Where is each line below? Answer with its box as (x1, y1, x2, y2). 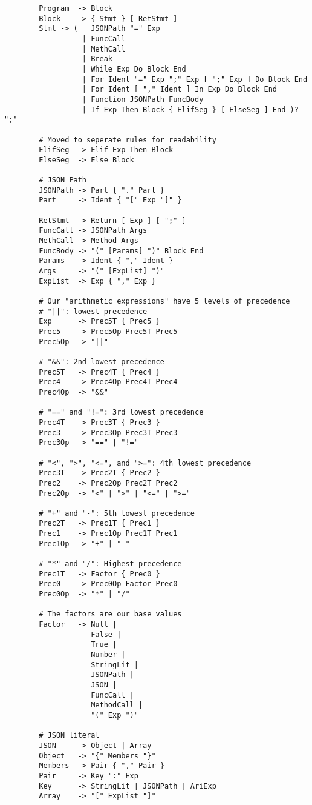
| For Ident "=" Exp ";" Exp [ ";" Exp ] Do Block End (82, 75, 308, 84)
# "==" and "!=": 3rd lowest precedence (39, 408, 204, 417)
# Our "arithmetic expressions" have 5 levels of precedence (39, 297, 290, 306)
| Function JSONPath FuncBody (82, 95, 204, 104)
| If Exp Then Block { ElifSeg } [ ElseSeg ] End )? (82, 105, 299, 114)
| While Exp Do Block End (82, 64, 186, 73)
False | (91, 630, 122, 639)
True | (91, 640, 117, 649)
